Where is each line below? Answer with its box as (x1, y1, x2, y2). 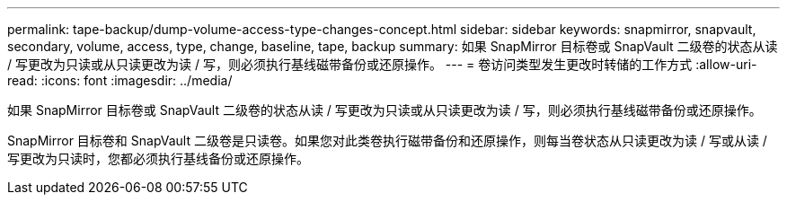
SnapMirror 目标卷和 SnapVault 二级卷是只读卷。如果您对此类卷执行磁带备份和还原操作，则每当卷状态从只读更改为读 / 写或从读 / (7, 133, 767, 148)
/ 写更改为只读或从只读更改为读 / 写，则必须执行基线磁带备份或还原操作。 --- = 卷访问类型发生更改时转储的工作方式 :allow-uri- (7, 57, 757, 72)
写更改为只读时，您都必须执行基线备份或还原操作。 (7, 151, 309, 166)
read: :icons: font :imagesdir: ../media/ (7, 73, 233, 88)
